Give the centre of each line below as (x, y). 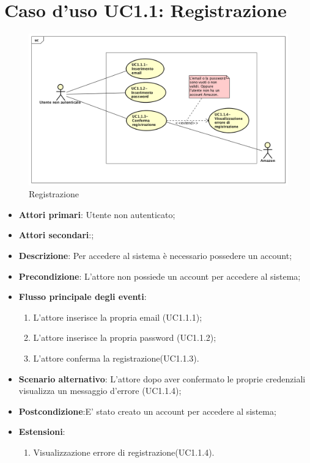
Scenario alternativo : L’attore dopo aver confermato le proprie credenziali (162, 378)
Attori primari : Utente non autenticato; (97, 214)
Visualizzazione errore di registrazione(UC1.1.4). (124, 452)
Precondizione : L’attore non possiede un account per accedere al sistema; (160, 276)
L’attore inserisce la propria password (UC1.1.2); (125, 337)
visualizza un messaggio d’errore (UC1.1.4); (100, 391)
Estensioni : (42, 432)
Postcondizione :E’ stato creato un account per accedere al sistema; (147, 411)
